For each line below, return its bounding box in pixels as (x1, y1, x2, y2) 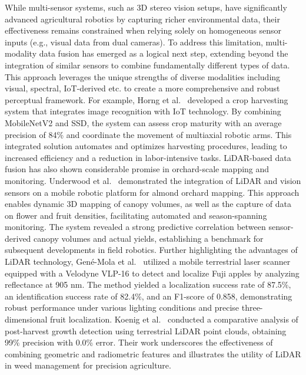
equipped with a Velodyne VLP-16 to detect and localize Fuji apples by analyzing (5, 267, 300, 279)
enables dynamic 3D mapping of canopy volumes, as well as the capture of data (5, 198, 292, 210)
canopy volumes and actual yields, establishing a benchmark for (34, 232, 264, 244)
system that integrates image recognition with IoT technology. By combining (5, 105, 281, 117)
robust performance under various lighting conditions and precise (5, 301, 240, 314)
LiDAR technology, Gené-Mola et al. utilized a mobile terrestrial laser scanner (5, 255, 291, 268)
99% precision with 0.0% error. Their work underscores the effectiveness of (5, 336, 273, 348)
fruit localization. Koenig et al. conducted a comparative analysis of (50, 313, 298, 325)
